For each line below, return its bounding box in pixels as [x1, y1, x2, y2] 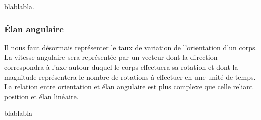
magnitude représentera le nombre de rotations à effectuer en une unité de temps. [4, 71, 256, 82]
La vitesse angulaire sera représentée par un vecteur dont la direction [4, 52, 218, 62]
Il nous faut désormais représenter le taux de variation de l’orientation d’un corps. [4, 42, 257, 52]
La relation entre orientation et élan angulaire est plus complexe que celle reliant [4, 81, 253, 92]
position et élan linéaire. [4, 91, 79, 101]
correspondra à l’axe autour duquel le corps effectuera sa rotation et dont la [4, 62, 238, 72]
